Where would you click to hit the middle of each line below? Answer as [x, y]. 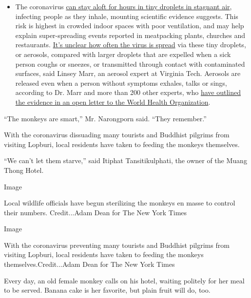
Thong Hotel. [24, 170]
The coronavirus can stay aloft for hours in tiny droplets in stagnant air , [124, 6]
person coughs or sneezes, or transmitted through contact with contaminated [130, 64]
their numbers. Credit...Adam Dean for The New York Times [96, 212]
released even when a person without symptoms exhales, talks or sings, [121, 83]
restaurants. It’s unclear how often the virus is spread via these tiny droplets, [131, 45]
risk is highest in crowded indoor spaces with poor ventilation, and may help [130, 26]
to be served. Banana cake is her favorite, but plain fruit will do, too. [107, 290]
